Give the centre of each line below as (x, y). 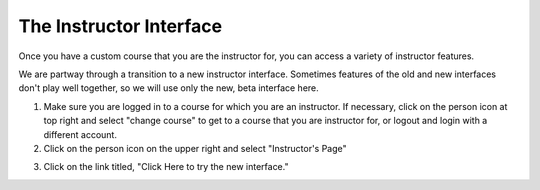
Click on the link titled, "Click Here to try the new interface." (166, 167)
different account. (80, 134)
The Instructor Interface (120, 26)
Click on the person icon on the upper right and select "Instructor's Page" (195, 148)
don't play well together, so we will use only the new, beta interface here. (168, 88)
